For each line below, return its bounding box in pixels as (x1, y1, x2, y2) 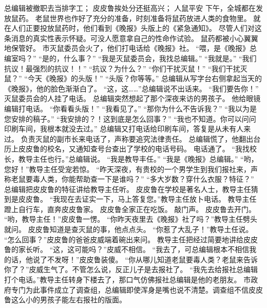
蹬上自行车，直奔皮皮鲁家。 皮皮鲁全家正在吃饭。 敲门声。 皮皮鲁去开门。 (4, 203, 256, 214)
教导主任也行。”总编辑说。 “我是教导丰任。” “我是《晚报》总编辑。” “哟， (18, 153, 258, 164)
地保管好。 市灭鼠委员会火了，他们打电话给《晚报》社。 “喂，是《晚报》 (4, 43, 250, 53)
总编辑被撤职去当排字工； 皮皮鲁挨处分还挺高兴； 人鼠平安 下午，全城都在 (4, 3, 256, 13)
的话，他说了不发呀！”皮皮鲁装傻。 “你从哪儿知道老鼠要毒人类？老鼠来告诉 (4, 254, 258, 264)
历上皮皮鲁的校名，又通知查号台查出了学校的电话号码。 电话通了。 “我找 (4, 143, 250, 154)
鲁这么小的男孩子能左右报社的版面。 (4, 294, 126, 305)
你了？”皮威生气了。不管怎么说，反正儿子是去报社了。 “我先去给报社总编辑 (4, 264, 258, 275)
